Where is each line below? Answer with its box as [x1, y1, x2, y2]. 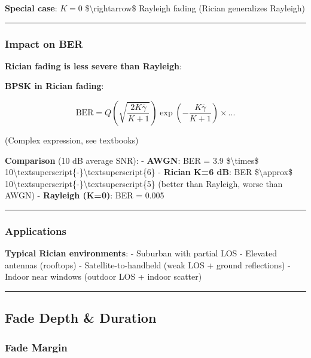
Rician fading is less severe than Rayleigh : [5, 59, 182, 72]
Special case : [5, 2, 57, 14]
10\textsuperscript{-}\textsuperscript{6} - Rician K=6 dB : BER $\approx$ [5, 166, 292, 178]
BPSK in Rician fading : [5, 79, 104, 92]
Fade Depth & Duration [5, 308, 157, 327]
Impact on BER [5, 36, 83, 51]
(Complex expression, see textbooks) [5, 134, 139, 146]
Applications [5, 223, 66, 238]
